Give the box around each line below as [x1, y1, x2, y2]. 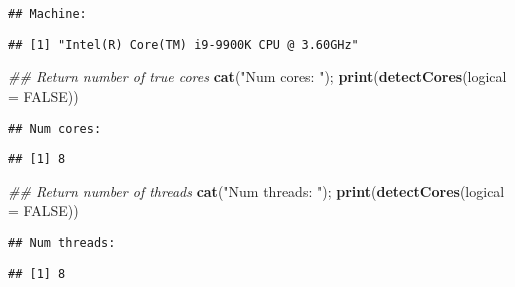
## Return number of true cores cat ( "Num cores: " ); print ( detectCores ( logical [8, 66, 507, 87]
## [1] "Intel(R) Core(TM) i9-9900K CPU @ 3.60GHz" [8, 37, 359, 52]
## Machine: [8, 7, 87, 21]
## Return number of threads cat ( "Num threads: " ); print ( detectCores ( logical [8, 180, 505, 201]
